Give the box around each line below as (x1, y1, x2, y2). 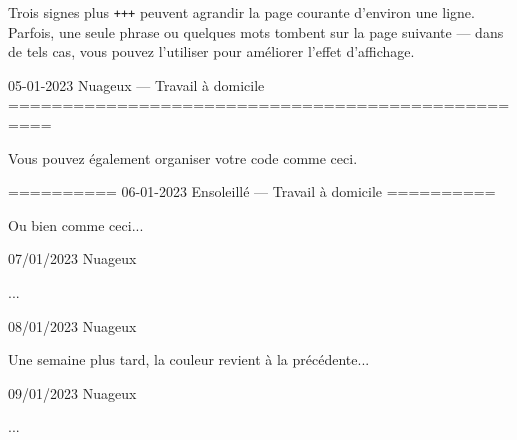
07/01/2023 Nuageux (8, 248, 137, 269)
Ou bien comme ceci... (8, 214, 144, 235)
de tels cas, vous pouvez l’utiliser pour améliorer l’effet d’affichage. (8, 41, 415, 62)
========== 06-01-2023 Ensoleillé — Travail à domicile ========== (8, 181, 496, 202)
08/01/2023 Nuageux (8, 315, 137, 336)
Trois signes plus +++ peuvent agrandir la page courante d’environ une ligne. (8, 2, 475, 22)
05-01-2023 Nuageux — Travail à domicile (8, 74, 265, 95)
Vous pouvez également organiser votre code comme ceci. (8, 147, 358, 168)
